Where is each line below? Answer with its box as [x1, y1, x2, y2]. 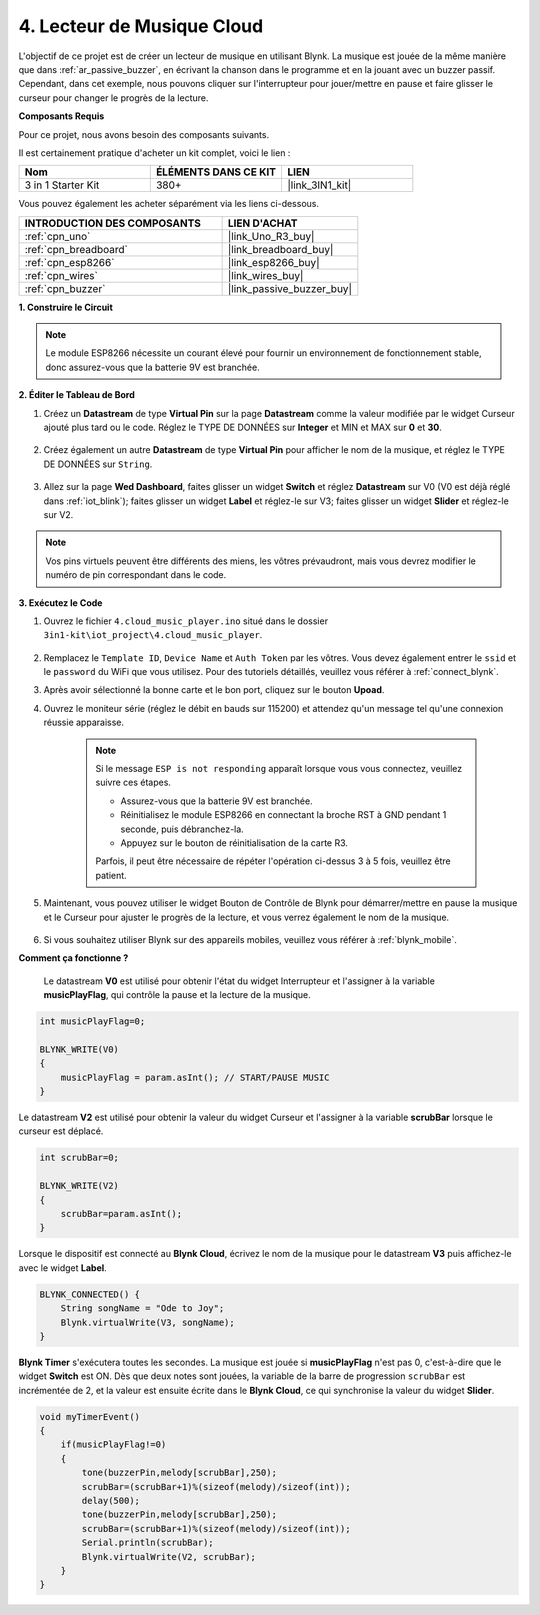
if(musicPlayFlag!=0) [60, 1439, 167, 1450]
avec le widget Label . [18, 1261, 107, 1274]
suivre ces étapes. [95, 776, 172, 789]
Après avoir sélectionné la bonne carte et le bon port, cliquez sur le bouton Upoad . [43, 684, 385, 696]
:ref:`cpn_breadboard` [24, 242, 129, 256]
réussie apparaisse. [43, 716, 125, 729]
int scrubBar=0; [39, 1152, 120, 1164]
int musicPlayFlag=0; [39, 1016, 146, 1027]
